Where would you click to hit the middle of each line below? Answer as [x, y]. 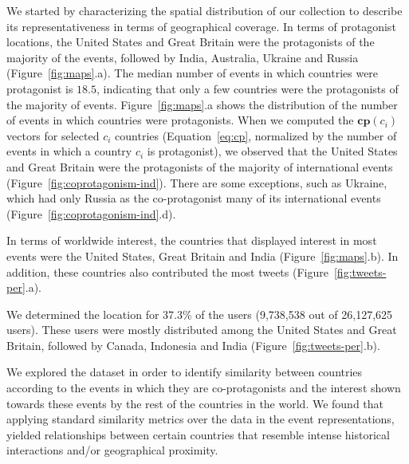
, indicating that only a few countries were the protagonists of [248, 88]
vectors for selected [53, 135]
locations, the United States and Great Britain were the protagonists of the [191, 42]
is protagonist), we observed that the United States [272, 151]
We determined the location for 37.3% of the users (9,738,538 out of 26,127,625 [200, 314]
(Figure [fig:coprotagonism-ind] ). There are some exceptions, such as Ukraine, [197, 182]
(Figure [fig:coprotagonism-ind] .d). [91, 213]
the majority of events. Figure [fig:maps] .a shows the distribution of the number [202, 104]
